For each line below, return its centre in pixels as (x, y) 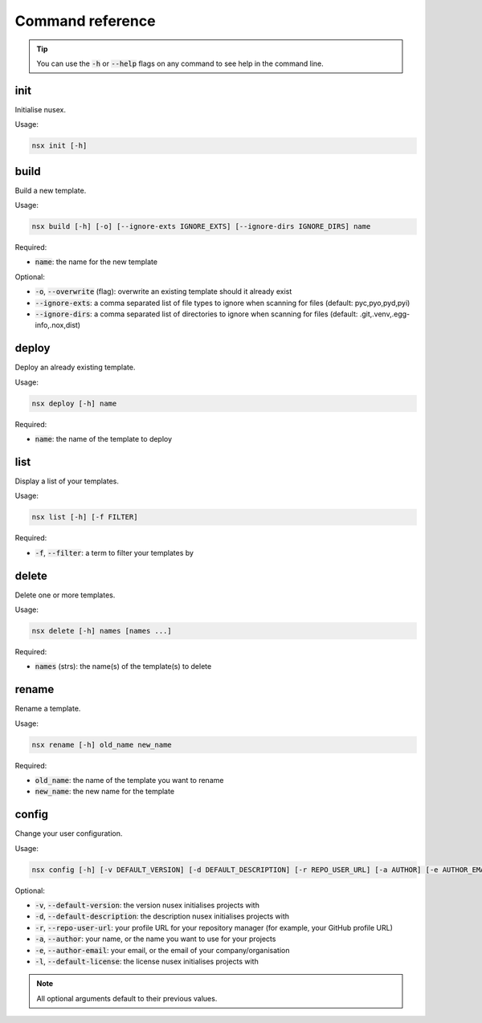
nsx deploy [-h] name (74, 403)
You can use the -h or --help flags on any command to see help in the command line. (180, 63)
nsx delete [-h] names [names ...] (102, 631)
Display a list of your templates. (67, 481)
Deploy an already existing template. (75, 367)
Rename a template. (48, 709)
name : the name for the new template (96, 262)
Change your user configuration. (69, 833)
